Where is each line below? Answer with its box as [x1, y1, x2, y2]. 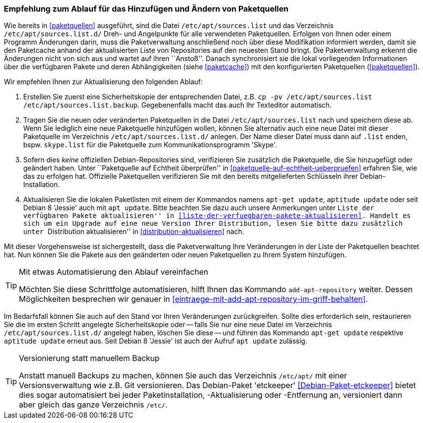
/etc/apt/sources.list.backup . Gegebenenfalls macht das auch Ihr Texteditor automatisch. [23, 101, 332, 110]
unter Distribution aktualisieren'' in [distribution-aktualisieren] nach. [23, 227, 244, 236]
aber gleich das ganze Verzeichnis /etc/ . [19, 400, 168, 410]
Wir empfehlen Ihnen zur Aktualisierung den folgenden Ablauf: [4, 78, 203, 86]
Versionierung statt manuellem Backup [19, 353, 160, 363]
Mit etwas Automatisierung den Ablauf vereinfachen [19, 267, 209, 277]
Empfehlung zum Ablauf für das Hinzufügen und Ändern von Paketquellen [4, 4, 289, 14]
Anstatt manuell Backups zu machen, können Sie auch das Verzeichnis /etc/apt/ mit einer [19, 371, 347, 381]
